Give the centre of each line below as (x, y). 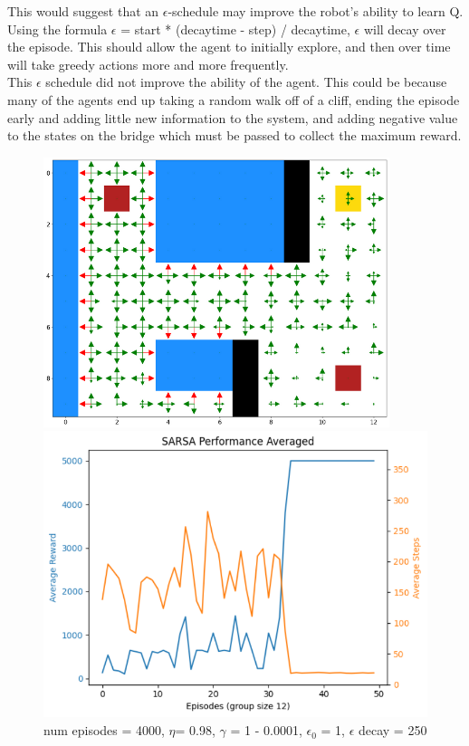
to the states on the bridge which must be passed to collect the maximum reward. (234, 135)
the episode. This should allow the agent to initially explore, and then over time (229, 47)
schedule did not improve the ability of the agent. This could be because (246, 82)
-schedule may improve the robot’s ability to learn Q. (316, 11)
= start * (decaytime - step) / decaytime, (235, 29)
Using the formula (57, 29)
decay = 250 (392, 730)
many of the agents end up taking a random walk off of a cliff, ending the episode (234, 99)
